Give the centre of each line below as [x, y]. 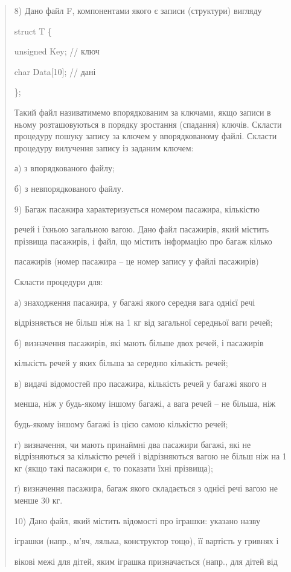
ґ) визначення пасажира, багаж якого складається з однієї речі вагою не [146, 488]
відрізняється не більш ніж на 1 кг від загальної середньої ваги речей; [143, 322]
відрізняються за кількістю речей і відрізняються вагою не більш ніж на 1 [150, 456]
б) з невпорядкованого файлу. [69, 188]
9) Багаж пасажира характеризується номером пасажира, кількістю [137, 209]
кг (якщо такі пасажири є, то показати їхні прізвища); [114, 468]
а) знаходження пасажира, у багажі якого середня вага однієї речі [135, 302]
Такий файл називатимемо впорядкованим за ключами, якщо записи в [142, 112]
